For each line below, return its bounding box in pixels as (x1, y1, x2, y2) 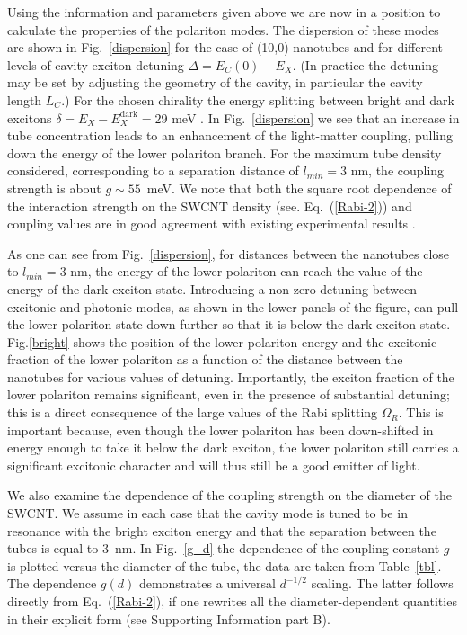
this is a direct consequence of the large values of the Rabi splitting (7, 403, 378, 422)
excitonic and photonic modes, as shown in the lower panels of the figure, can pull (7, 297, 459, 316)
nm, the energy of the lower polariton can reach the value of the (70, 262, 423, 281)
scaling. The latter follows (311, 574, 454, 593)
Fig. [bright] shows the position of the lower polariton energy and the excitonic (7, 332, 437, 351)
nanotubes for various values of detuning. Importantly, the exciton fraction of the (7, 367, 454, 386)
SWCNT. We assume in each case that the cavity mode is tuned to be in (7, 504, 408, 523)
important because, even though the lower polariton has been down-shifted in (7, 420, 434, 439)
